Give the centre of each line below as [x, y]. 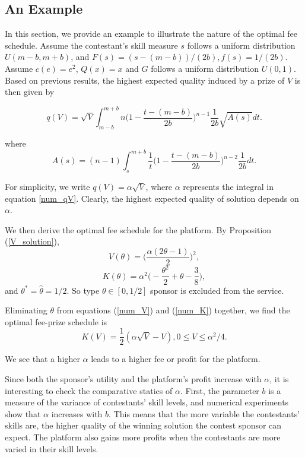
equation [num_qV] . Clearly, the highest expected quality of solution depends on [152, 198]
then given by [30, 92]
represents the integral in [228, 186]
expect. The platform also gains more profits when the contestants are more [143, 437]
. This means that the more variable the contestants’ [204, 413]
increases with [77, 413]
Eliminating [26, 310]
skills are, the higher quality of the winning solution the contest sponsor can [143, 425]
